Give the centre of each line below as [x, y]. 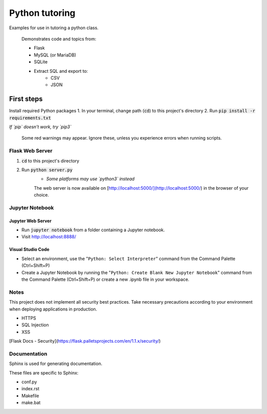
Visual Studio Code [29, 250]
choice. [42, 195]
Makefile [30, 396]
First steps [26, 99]
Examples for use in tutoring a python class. [54, 28]
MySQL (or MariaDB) [55, 55]
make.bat [31, 403]
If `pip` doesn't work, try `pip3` [40, 127]
